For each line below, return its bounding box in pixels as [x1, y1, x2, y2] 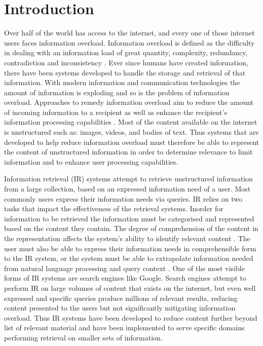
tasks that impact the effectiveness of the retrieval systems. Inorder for [4, 203, 223, 214]
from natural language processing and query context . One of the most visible [4, 262, 245, 273]
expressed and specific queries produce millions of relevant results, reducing [4, 292, 238, 303]
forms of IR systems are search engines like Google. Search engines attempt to [4, 273, 247, 283]
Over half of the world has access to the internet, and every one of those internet [4, 27, 255, 38]
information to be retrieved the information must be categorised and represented [4, 213, 254, 223]
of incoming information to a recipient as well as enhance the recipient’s [4, 106, 228, 117]
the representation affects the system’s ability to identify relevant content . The [4, 233, 250, 243]
